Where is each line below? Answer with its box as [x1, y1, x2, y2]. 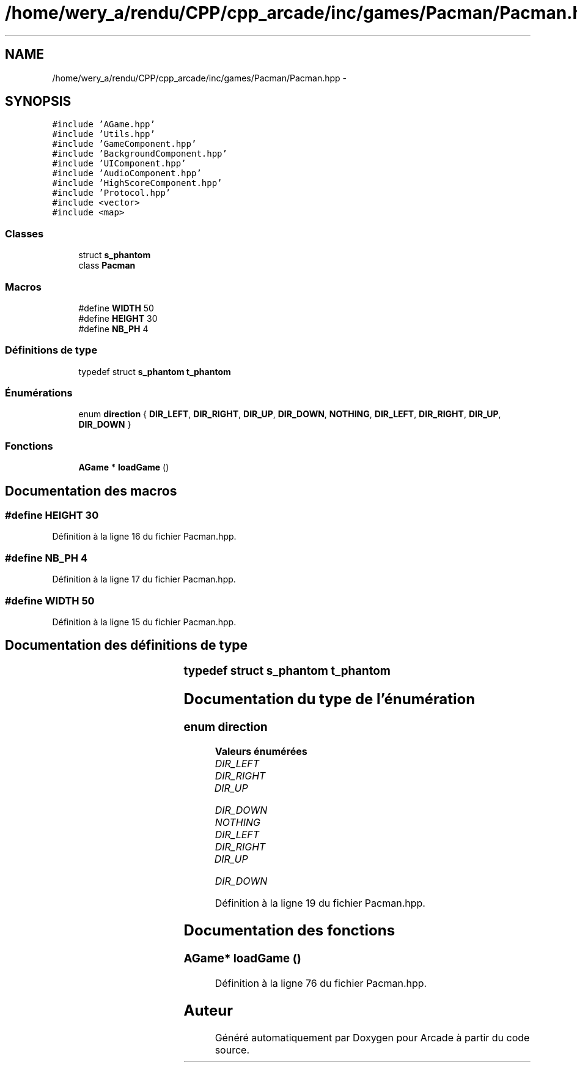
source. [215, 1043, 250, 1056]
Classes [5, 227, 44, 240]
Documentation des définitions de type [5, 638, 248, 653]
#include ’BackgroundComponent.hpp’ [52, 149, 227, 159]
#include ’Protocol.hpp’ [52, 188, 171, 198]
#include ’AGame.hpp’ [52, 119, 155, 130]
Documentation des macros [5, 483, 177, 499]
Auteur [183, 1001, 233, 1019]
